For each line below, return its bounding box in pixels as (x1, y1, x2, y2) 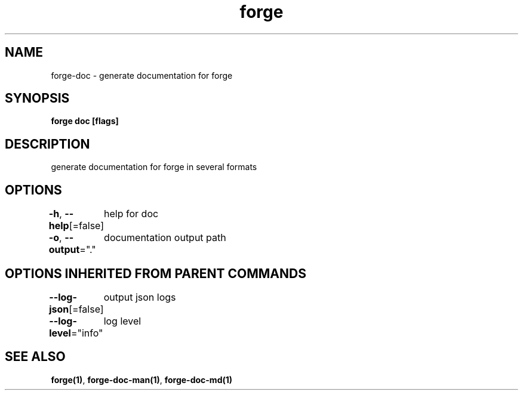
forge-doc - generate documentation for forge (51, 70, 233, 81)
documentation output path (104, 232, 226, 244)
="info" (70, 326, 103, 339)
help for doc (104, 208, 159, 220)
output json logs (103, 291, 176, 303)
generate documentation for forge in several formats (51, 162, 257, 172)
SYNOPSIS (5, 91, 70, 106)
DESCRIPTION (5, 136, 90, 152)
